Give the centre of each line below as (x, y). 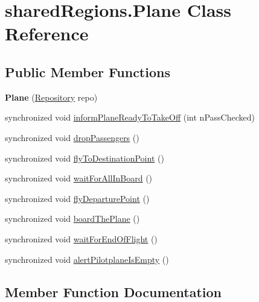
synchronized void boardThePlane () (72, 219)
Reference (47, 33)
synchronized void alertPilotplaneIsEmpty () (87, 259)
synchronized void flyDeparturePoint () (77, 198)
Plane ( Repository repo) (51, 97)
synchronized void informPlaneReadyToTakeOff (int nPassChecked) (130, 117)
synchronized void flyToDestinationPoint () (85, 158)
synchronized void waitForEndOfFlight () (81, 238)
